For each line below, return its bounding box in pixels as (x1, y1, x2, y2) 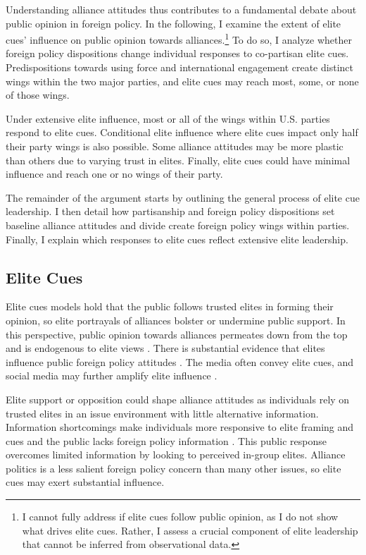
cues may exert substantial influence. (6, 475, 165, 489)
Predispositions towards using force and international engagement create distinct (6, 60, 353, 75)
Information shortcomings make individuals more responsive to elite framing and (6, 420, 354, 434)
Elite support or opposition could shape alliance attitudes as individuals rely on (6, 391, 350, 406)
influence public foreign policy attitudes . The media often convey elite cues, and (6, 354, 354, 369)
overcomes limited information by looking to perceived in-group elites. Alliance (6, 447, 346, 462)
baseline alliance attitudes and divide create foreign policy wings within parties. (6, 217, 350, 232)
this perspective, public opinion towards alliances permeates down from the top (6, 327, 348, 341)
